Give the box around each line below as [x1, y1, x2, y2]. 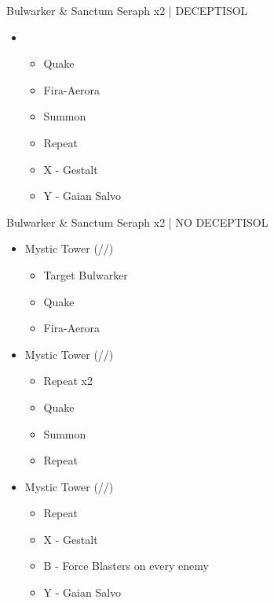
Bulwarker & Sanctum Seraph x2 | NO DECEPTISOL [6, 213, 269, 230]
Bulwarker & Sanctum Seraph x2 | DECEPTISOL [6, 2, 248, 18]
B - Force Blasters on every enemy [43, 557, 209, 574]
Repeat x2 [43, 372, 93, 389]
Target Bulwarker [43, 266, 128, 283]
